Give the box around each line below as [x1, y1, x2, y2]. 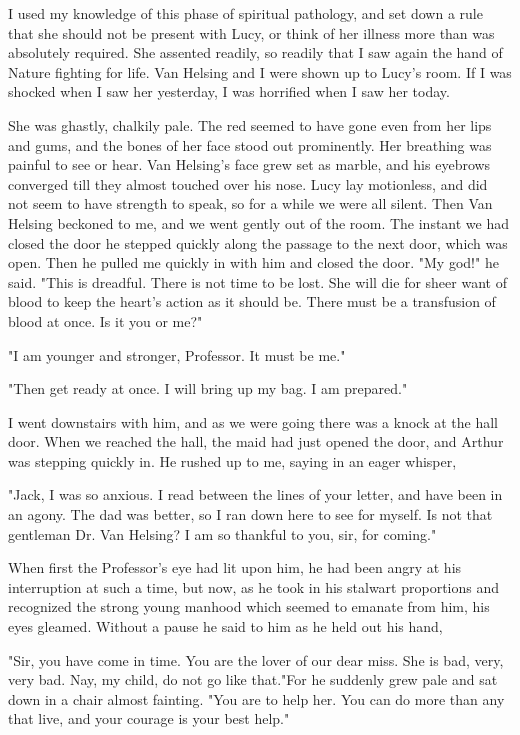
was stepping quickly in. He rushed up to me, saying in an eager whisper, [8, 450, 457, 471]
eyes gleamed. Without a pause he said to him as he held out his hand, [8, 616, 443, 637]
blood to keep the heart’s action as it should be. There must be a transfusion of [8, 291, 496, 312]
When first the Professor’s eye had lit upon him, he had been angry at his [8, 557, 462, 578]
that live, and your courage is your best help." [8, 708, 290, 729]
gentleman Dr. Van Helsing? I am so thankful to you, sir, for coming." [8, 523, 437, 544]
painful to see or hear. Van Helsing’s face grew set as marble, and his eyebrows [8, 154, 491, 175]
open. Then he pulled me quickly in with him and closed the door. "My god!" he [8, 252, 499, 273]
